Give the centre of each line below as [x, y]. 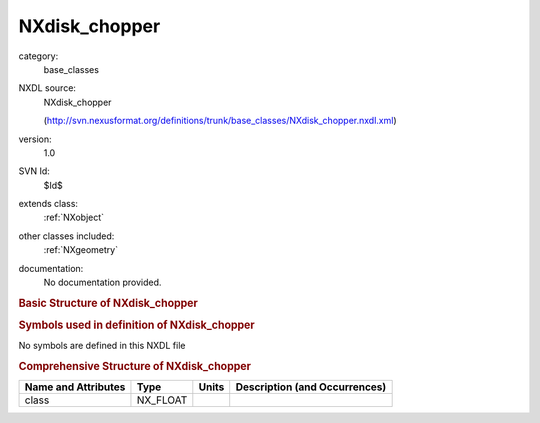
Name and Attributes [75, 387]
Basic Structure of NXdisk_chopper [108, 303]
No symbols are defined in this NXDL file [102, 346]
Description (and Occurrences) [311, 387]
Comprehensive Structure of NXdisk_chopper [135, 367]
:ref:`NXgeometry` [81, 250]
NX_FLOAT [162, 400]
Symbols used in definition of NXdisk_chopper [136, 325]
